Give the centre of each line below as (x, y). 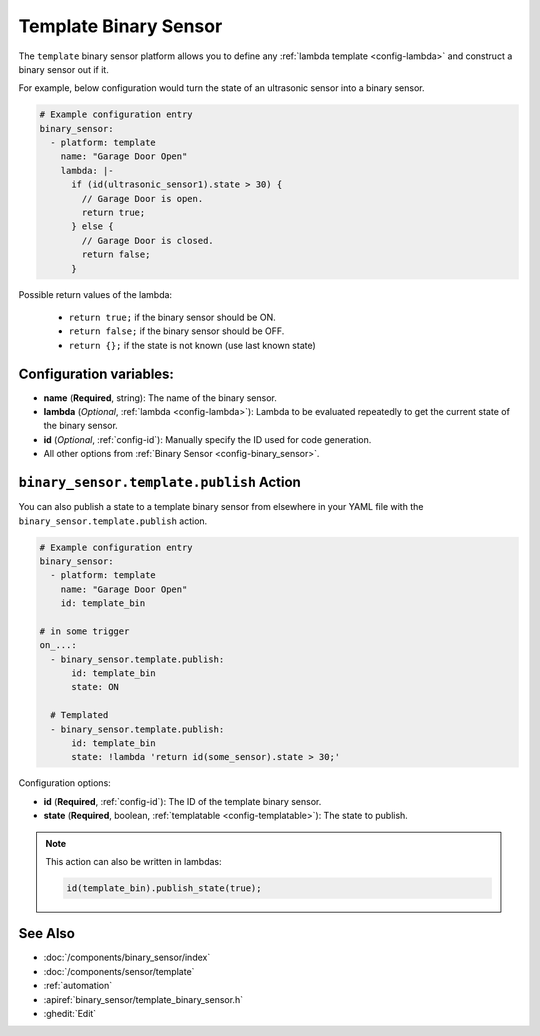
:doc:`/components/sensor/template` (119, 971)
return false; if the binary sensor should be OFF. (176, 331)
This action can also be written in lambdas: (133, 861)
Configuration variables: (96, 373)
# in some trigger (84, 631)
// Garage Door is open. (142, 198)
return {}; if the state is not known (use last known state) (192, 345)
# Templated (79, 715)
